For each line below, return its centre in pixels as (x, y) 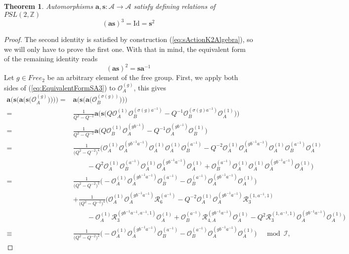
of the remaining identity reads (51, 59)
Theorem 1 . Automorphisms (49, 6)
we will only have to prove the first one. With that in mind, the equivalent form (125, 49)
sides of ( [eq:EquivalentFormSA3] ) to (60, 87)
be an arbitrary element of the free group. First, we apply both (143, 77)
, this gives (150, 87)
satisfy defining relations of (174, 6)
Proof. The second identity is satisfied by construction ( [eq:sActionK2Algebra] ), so (129, 39)
